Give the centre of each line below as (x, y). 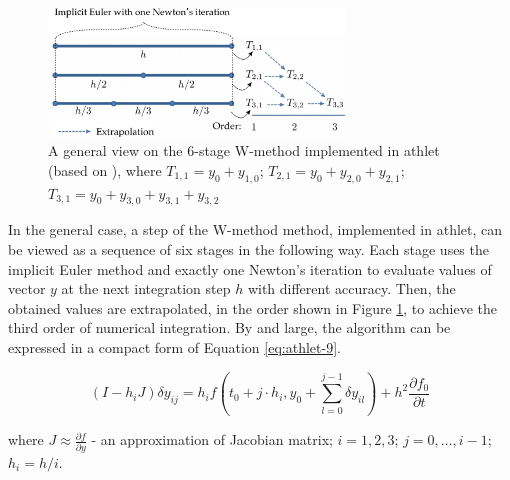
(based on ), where (105, 169)
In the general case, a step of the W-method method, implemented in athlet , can (255, 229)
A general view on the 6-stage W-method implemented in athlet (244, 150)
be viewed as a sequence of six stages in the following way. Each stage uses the (248, 249)
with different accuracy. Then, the (351, 288)
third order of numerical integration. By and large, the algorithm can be (229, 327)
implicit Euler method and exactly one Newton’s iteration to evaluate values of (250, 268)
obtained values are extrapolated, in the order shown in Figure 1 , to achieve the (252, 307)
